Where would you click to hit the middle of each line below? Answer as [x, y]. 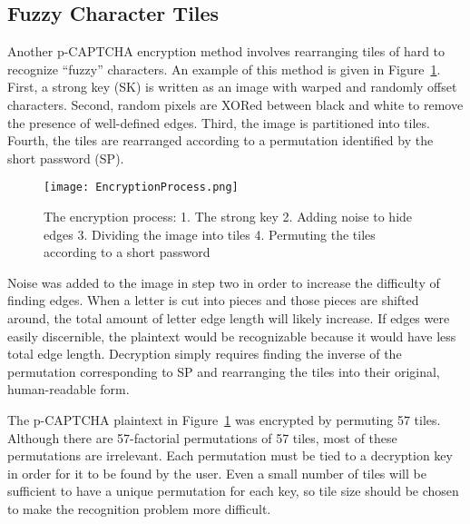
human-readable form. [69, 389]
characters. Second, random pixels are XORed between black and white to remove [235, 104]
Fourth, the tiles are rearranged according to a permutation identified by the [220, 140]
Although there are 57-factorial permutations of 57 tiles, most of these [202, 437]
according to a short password [127, 252]
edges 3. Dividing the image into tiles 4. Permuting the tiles [210, 234]
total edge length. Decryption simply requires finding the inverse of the [205, 354]
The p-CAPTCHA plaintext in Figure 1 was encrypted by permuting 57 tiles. [224, 419]
